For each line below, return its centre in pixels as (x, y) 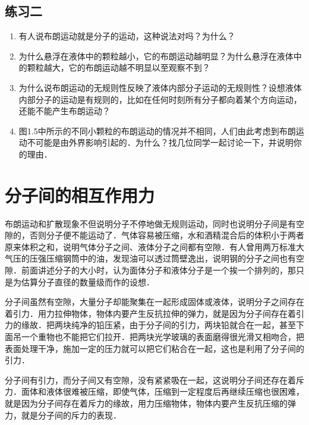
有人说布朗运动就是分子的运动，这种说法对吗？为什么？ (127, 36)
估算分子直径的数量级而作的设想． (88, 281)
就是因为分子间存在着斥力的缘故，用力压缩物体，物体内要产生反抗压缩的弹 (150, 403)
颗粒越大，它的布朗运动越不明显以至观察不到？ (119, 67)
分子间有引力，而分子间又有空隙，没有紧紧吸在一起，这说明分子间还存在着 (150, 380)
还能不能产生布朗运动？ (64, 111)
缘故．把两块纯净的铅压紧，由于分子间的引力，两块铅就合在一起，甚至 (158, 325)
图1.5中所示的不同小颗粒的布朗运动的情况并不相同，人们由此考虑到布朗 (157, 130)
